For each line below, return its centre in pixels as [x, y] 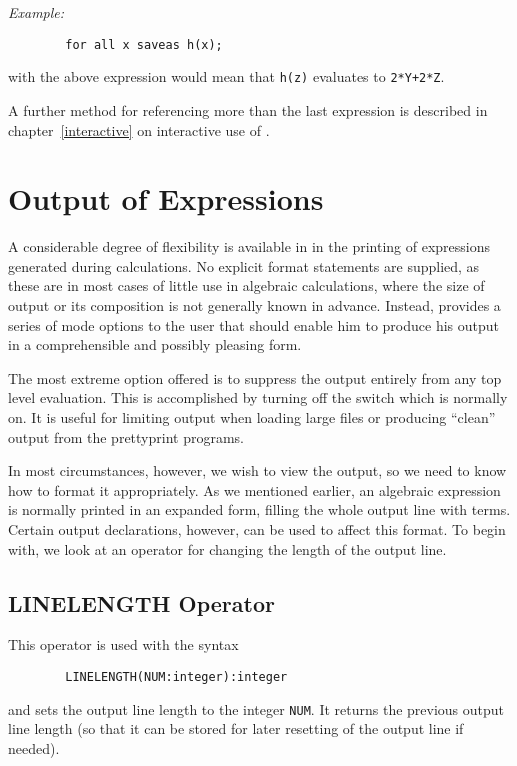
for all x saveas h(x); [144, 44]
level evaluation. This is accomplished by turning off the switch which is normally [258, 397]
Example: [36, 12]
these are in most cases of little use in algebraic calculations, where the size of [246, 285]
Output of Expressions [166, 198]
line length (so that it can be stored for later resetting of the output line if [236, 728]
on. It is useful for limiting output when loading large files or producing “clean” [252, 416]
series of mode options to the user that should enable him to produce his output [253, 324]
